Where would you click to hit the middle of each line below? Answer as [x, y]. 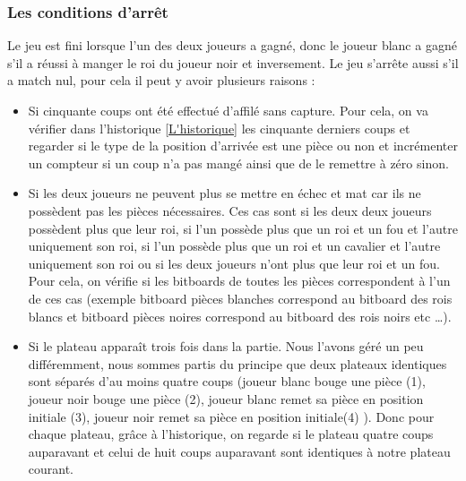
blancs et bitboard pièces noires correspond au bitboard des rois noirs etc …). [240, 316]
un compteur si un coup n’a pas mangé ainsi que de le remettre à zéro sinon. [238, 163]
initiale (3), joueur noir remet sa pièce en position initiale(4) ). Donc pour [231, 416]
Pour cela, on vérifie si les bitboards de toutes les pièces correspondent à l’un [239, 281]
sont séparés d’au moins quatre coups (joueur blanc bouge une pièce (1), [227, 381]
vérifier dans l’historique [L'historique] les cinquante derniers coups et [219, 128]
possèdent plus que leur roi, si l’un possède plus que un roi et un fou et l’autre [243, 228]
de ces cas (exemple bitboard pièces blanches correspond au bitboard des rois [240, 298]
